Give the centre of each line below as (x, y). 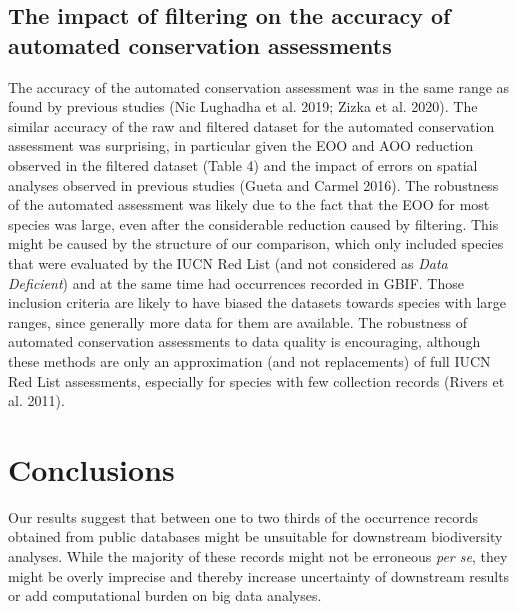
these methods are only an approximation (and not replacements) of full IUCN (249, 360)
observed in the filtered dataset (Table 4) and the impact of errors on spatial (243, 164)
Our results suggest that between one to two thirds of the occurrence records (243, 516)
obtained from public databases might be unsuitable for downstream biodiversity (255, 536)
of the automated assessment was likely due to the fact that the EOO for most (249, 204)
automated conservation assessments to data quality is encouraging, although (244, 341)
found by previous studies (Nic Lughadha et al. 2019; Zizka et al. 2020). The (243, 106)
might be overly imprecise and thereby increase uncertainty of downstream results (259, 575)
